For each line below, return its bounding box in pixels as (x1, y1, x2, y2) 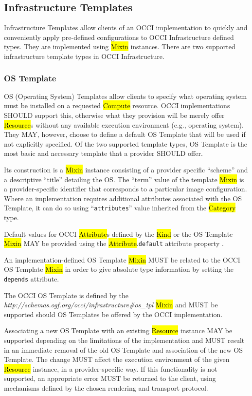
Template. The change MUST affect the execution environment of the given (4, 354, 230, 364)
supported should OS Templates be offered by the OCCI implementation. (4, 309, 223, 319)
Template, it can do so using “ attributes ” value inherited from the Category (4, 203, 236, 213)
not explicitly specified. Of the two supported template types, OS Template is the (4, 138, 248, 149)
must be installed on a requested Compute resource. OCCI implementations (4, 100, 230, 111)
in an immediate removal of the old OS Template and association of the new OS (4, 344, 243, 355)
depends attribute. (4, 274, 59, 284)
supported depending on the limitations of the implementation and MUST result (4, 335, 245, 345)
